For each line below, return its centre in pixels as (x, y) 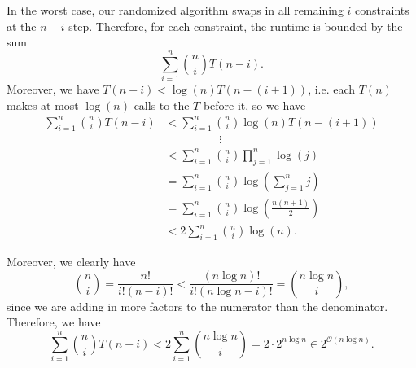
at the (22, 26)
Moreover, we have (53, 88)
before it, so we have (254, 105)
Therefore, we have (54, 322)
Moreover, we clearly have (71, 262)
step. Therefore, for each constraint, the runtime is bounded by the (236, 26)
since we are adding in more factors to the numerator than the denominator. (197, 306)
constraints (382, 10)
